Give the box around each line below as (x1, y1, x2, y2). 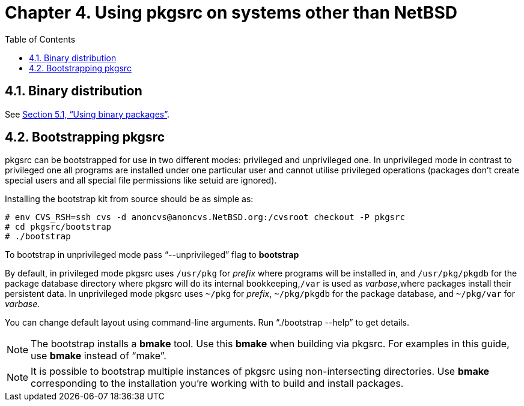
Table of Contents (5, 34, 76, 44)
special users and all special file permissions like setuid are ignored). (5, 175, 277, 186)
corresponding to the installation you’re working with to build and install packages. (31, 377, 404, 390)
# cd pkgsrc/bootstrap (5, 222, 112, 232)
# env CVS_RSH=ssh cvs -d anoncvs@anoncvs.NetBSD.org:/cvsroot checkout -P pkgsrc (5, 212, 405, 222)
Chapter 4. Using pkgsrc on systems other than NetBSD (5, 2, 457, 23)
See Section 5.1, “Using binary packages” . (5, 109, 170, 119)
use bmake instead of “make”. (31, 350, 166, 362)
